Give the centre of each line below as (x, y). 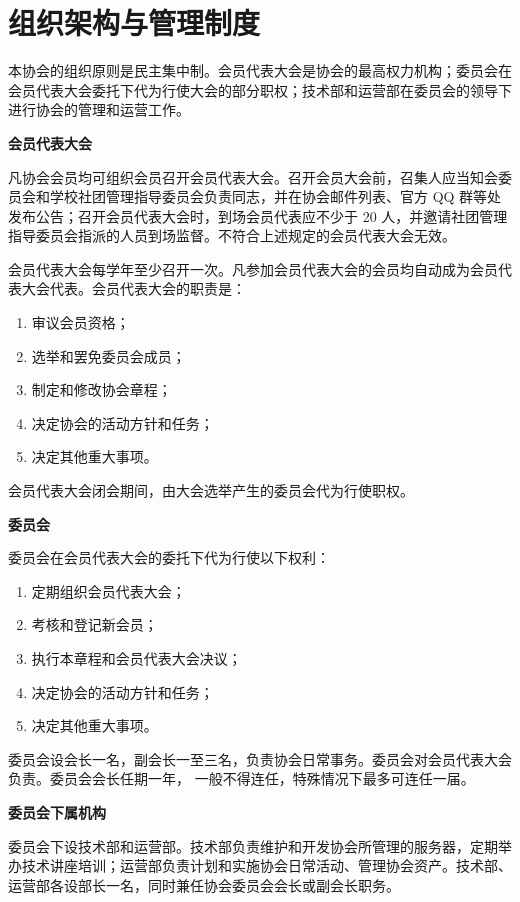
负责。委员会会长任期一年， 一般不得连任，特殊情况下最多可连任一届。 (241, 778)
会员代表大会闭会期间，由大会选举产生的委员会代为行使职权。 (211, 490)
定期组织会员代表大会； (108, 590)
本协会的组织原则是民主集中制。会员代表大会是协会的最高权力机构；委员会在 (260, 70)
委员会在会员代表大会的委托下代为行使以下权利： (169, 557)
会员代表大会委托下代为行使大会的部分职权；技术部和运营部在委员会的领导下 (260, 89)
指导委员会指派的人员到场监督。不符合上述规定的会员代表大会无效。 (232, 235)
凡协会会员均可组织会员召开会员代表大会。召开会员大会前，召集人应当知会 (253, 176)
